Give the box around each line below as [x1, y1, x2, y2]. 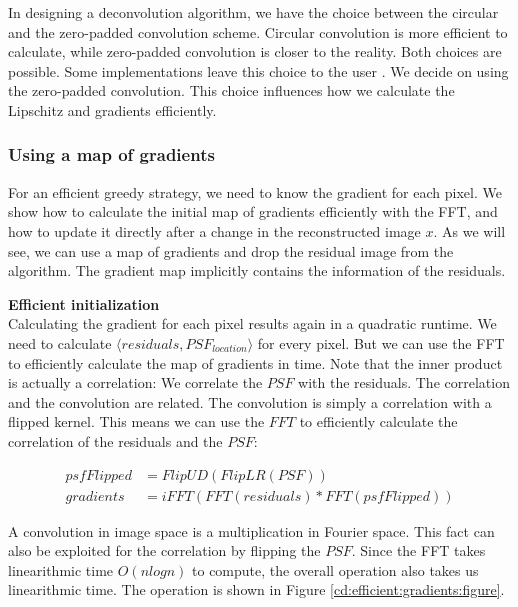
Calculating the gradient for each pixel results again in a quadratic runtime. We [8, 313, 497, 334]
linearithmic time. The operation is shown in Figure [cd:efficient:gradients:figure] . [8, 579, 505, 600]
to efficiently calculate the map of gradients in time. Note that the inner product [8, 352, 503, 373]
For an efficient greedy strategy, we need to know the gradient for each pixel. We [8, 181, 502, 202]
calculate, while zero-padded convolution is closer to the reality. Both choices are [8, 41, 502, 62]
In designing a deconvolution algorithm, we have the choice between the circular [8, 2, 499, 22]
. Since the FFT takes [351, 540, 486, 561]
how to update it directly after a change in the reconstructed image [8, 220, 421, 241]
